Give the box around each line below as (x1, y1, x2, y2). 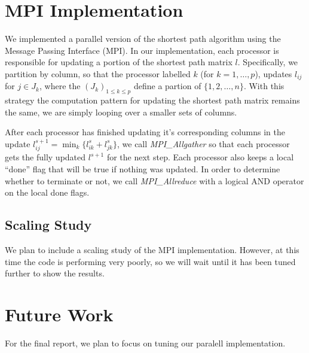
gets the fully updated (5, 151, 86, 163)
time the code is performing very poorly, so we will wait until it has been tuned (5, 255, 296, 267)
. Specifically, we (237, 56, 298, 68)
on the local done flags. (5, 186, 90, 199)
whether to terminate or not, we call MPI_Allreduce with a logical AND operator (5, 174, 304, 187)
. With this (243, 80, 284, 92)
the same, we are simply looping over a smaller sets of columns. (5, 105, 237, 118)
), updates (255, 67, 292, 80)
